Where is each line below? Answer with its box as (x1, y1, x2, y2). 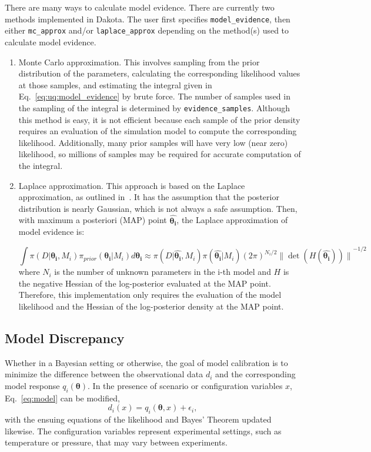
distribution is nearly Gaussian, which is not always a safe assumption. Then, (18, 202, 298, 214)
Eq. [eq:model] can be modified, (5, 391, 120, 404)
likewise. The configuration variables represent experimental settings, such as (5, 424, 282, 437)
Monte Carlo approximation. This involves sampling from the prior (18, 55, 260, 68)
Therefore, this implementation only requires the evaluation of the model (18, 288, 282, 301)
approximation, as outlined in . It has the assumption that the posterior (18, 191, 279, 203)
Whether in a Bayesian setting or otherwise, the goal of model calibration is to (5, 356, 288, 368)
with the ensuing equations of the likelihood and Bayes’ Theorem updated (5, 413, 272, 426)
